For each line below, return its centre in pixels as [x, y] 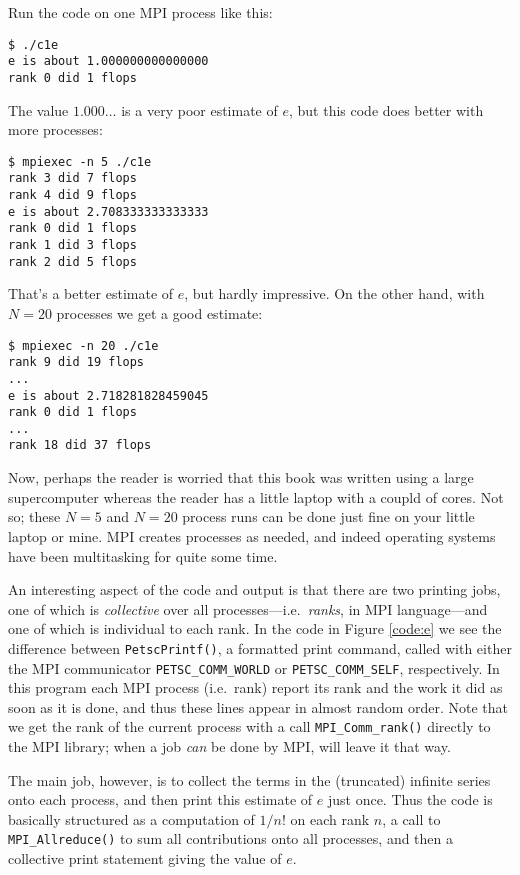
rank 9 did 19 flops [76, 362]
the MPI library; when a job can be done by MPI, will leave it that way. [229, 746]
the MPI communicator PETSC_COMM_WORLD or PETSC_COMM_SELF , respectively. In [254, 667]
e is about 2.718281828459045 [108, 395]
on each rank [330, 818]
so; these [34, 516]
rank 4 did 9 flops [72, 195]
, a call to [411, 818]
